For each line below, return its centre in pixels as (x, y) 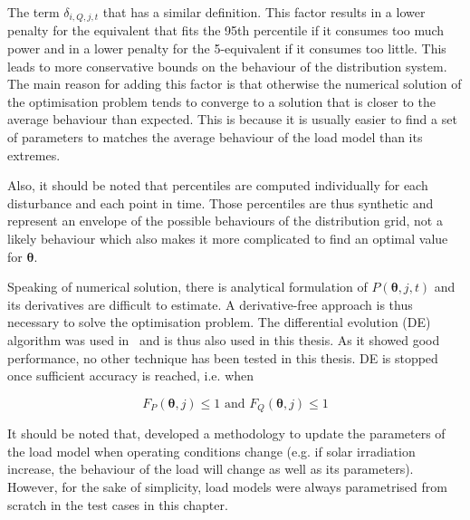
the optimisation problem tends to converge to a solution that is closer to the (221, 101)
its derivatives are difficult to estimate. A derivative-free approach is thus (210, 304)
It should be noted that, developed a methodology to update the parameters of (226, 433)
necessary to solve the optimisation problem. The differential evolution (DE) (219, 322)
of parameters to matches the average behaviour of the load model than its (215, 137)
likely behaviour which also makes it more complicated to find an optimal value (228, 238)
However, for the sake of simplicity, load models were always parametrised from (227, 486)
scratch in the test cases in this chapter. (118, 504)
